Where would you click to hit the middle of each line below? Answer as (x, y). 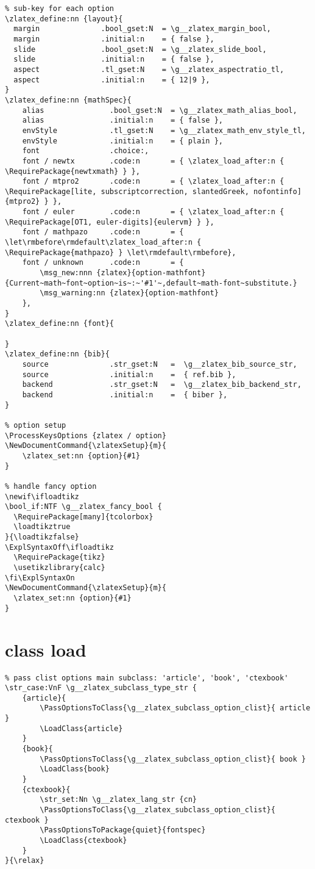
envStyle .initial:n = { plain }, (122, 141)
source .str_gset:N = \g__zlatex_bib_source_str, (160, 364)
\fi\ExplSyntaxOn (40, 578)
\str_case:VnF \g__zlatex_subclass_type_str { (101, 688)
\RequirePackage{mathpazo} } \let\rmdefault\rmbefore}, (121, 252)
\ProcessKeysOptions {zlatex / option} (86, 435)
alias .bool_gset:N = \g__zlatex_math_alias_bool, (160, 110)
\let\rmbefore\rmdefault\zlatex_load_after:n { (103, 243)
